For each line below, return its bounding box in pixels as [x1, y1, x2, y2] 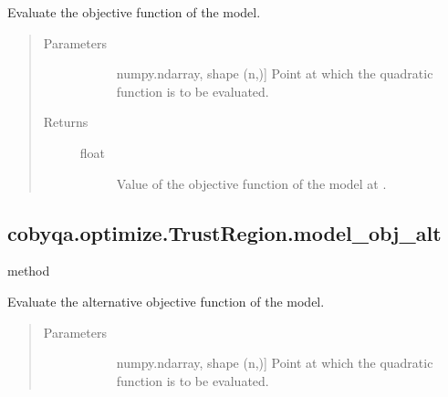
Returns [43, 112, 89, 131]
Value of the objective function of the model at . [116, 173, 387, 193]
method [7, 261, 50, 280]
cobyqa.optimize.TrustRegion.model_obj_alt [7, 218, 442, 246]
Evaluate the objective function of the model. [7, 3, 261, 21]
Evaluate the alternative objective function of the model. [7, 291, 325, 310]
